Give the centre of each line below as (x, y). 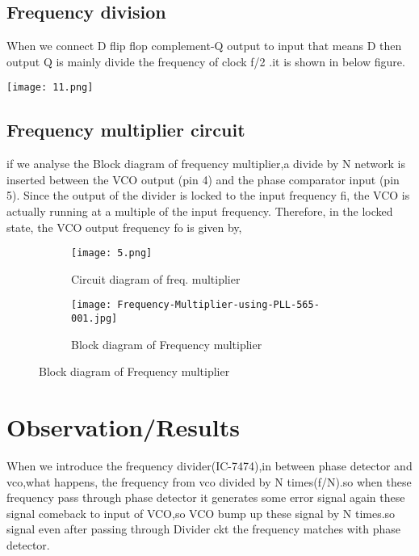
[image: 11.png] (50, 88)
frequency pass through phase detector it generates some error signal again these (206, 497)
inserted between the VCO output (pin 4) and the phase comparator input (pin (203, 179)
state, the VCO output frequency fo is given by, (124, 227)
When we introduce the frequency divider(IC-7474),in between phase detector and (209, 466)
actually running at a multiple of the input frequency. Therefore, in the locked (200, 211)
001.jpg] (94, 319)
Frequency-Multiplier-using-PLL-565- (218, 305)
